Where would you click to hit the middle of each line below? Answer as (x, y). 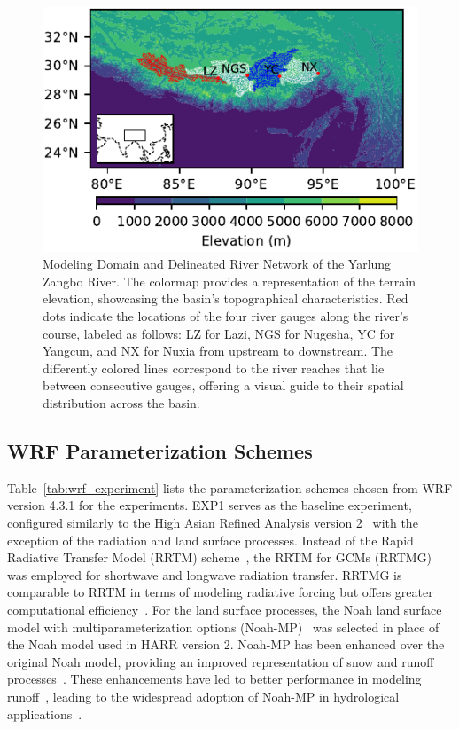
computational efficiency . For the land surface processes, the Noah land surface (225, 609)
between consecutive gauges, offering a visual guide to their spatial (223, 385)
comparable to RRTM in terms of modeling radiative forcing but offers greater (220, 592)
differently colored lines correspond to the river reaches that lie (214, 368)
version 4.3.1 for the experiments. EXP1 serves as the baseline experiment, (210, 505)
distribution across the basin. (121, 403)
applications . (45, 713)
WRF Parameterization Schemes (160, 451)
